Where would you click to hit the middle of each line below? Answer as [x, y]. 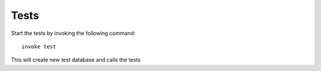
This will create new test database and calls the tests [76, 60]
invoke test [39, 46]
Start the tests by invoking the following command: [73, 33]
